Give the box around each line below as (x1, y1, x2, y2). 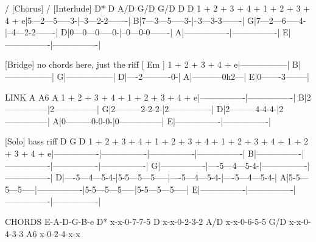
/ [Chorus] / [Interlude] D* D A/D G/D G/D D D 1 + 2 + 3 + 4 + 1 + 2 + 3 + (5, 2, 311, 14)
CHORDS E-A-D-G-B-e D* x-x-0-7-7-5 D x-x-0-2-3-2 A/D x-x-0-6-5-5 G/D (5, 215, 287, 227)
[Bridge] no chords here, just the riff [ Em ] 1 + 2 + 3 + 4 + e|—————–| (5, 58, 290, 71)
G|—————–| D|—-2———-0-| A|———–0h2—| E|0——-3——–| (57, 69, 309, 82)
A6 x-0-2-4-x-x (26, 227, 80, 240)
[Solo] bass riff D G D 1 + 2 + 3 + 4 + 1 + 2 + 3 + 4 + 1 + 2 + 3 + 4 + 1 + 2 (5, 135, 308, 148)
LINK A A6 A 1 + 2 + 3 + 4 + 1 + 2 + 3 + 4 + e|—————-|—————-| (5, 90, 296, 103)
